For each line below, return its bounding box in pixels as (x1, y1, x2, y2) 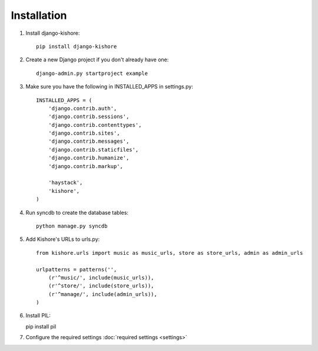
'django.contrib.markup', (48, 163, 124, 169)
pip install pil (25, 323, 57, 330)
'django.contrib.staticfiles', (48, 146, 139, 153)
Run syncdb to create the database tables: (25, 209, 129, 216)
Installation (11, 9, 67, 22)
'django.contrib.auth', (48, 105, 117, 111)
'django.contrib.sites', (48, 130, 120, 137)
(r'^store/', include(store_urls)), (48, 283, 154, 289)
